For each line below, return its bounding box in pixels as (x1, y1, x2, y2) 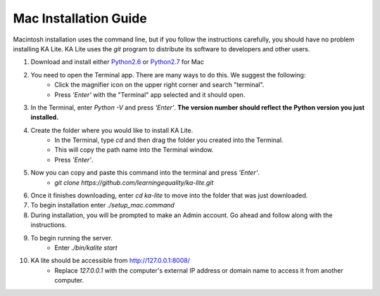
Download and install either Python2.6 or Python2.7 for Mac (30, 58, 204, 66)
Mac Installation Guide (13, 11, 147, 26)
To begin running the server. (30, 233, 113, 242)
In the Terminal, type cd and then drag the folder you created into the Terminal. (54, 136, 284, 144)
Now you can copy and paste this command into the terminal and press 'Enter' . (30, 169, 260, 177)
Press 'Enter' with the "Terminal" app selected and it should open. (54, 90, 246, 98)
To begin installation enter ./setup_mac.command (30, 201, 175, 210)
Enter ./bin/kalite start (54, 243, 118, 252)
